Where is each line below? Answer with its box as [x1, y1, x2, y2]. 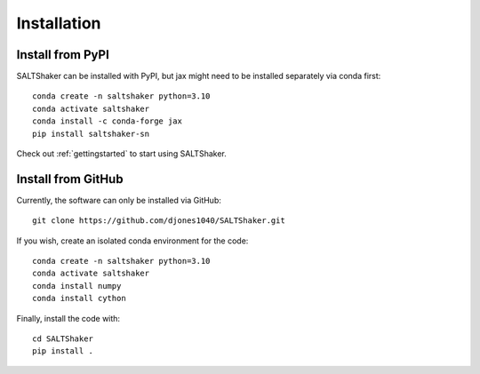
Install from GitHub [16, 171, 124, 187]
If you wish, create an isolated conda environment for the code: [16, 235, 249, 246]
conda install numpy [32, 281, 122, 290]
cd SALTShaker [32, 334, 93, 344]
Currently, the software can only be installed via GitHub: [16, 195, 221, 205]
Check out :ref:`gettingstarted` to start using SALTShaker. [16, 148, 227, 159]
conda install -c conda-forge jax [32, 116, 182, 126]
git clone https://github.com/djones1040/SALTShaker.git [32, 216, 286, 226]
